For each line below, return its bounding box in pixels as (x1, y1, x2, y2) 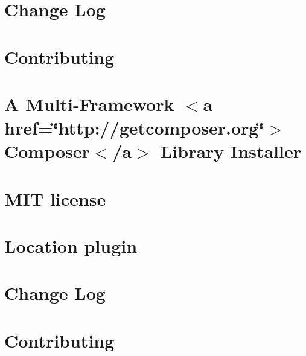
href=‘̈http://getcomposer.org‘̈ (4, 115, 264, 140)
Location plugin (4, 234, 138, 258)
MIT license (4, 186, 106, 211)
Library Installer (160, 139, 301, 164)
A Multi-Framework (4, 91, 174, 116)
